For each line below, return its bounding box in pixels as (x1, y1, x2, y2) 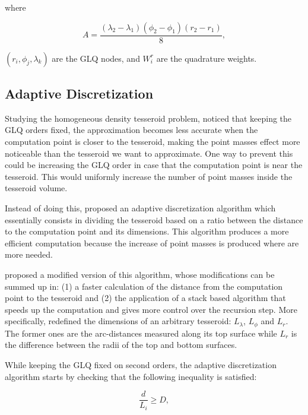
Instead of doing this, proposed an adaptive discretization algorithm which (5, 201, 276, 214)
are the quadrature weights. (156, 52, 257, 64)
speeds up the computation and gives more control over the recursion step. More (5, 303, 297, 315)
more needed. (5, 248, 53, 261)
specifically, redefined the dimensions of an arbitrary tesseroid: (5, 315, 231, 327)
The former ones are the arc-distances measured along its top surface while (5, 327, 277, 339)
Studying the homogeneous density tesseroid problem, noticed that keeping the (5, 112, 292, 124)
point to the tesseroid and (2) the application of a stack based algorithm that (5, 292, 286, 304)
